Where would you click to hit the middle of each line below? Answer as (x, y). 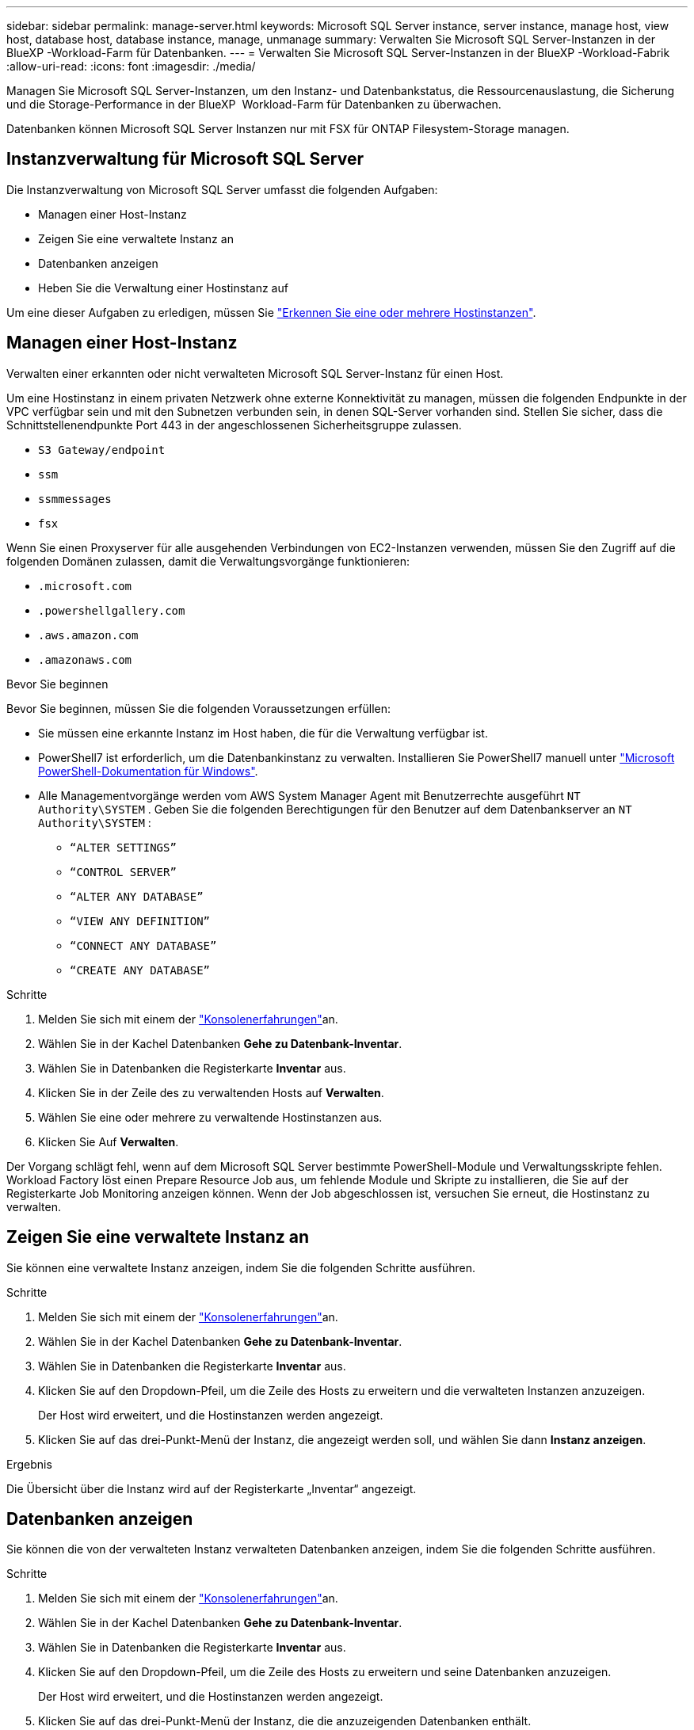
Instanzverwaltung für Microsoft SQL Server (185, 159)
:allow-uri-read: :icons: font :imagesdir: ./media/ (131, 66)
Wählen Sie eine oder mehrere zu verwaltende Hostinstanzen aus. (210, 1117)
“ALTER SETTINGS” (123, 847)
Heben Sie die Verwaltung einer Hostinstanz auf (163, 288)
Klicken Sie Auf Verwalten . (109, 1141)
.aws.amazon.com (88, 635)
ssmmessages (75, 499)
